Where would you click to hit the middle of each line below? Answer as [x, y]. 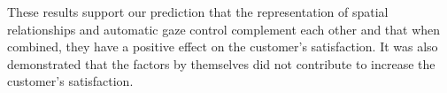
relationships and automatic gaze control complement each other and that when [224, 29]
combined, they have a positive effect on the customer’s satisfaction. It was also [223, 46]
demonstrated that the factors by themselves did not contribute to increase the [221, 63]
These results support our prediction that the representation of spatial [198, 12]
